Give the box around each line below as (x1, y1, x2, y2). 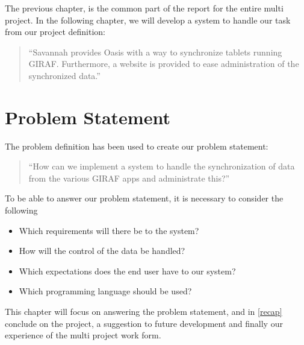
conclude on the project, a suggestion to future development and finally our (5, 317, 283, 329)
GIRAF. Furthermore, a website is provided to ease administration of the (28, 57, 299, 70)
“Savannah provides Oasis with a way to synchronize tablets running (28, 45, 282, 58)
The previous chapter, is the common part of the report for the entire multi (5, 2, 284, 14)
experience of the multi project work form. (5, 329, 161, 341)
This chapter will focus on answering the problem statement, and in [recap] (5, 305, 282, 318)
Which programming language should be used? (19, 285, 192, 297)
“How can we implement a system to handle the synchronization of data (28, 160, 295, 172)
